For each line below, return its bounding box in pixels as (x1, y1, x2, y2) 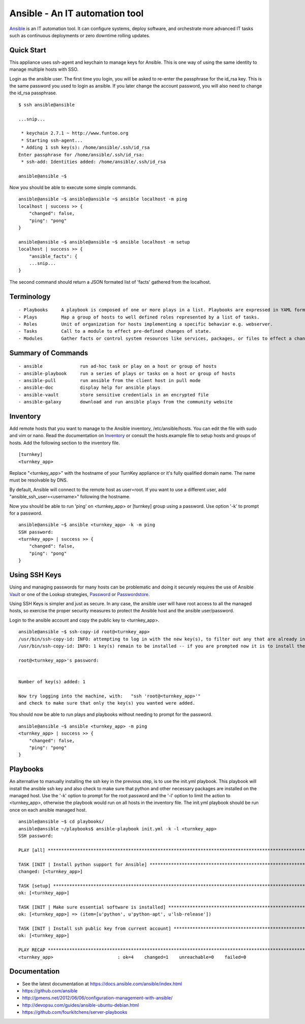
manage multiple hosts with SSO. (9, 66, 79, 72)
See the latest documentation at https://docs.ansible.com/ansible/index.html (22, 981, 182, 987)
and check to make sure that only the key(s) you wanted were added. (18, 700, 196, 706)
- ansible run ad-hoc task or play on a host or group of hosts (18, 363, 217, 369)
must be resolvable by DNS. (9, 477, 68, 483)
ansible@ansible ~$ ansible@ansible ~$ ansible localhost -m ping (18, 196, 188, 202)
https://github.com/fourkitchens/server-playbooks (22, 1009, 128, 1015)
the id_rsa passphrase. (9, 90, 57, 96)
